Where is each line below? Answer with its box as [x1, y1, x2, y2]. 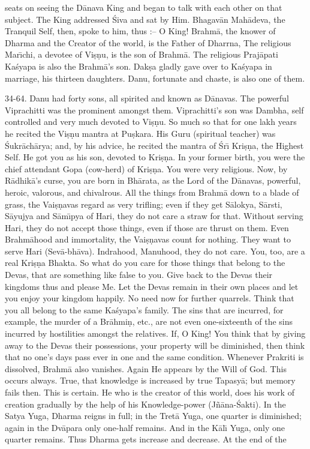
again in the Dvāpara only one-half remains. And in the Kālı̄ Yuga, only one [5, 421, 285, 433]
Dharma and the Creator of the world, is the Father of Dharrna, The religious [5, 36, 291, 49]
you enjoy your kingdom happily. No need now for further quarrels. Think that [5, 292, 294, 304]
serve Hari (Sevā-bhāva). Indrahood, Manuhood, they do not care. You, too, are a [5, 244, 305, 257]
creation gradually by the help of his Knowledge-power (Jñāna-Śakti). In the [5, 397, 286, 410]
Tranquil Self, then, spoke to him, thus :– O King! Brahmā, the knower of [5, 25, 276, 37]
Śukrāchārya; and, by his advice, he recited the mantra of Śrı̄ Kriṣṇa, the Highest [5, 139, 304, 151]
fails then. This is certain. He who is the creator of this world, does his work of [5, 386, 294, 398]
